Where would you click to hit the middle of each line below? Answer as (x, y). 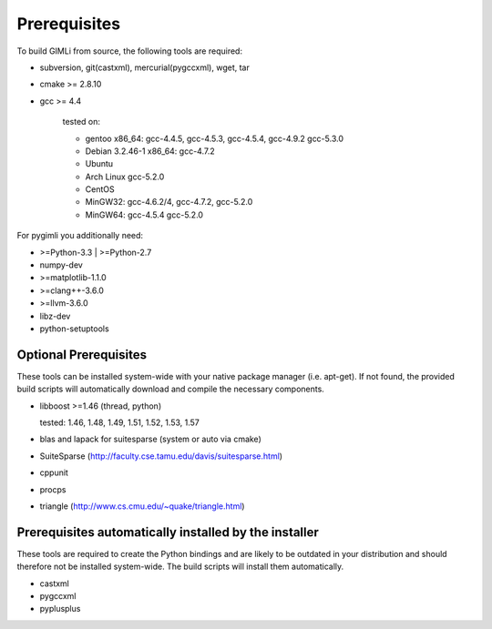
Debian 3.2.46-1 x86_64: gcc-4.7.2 (150, 151)
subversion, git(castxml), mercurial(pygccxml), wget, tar (144, 67)
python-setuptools (74, 329)
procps (53, 489)
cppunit (54, 472)
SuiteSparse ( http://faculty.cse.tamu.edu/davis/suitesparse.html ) (161, 456)
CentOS (100, 189)
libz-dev (55, 316)
